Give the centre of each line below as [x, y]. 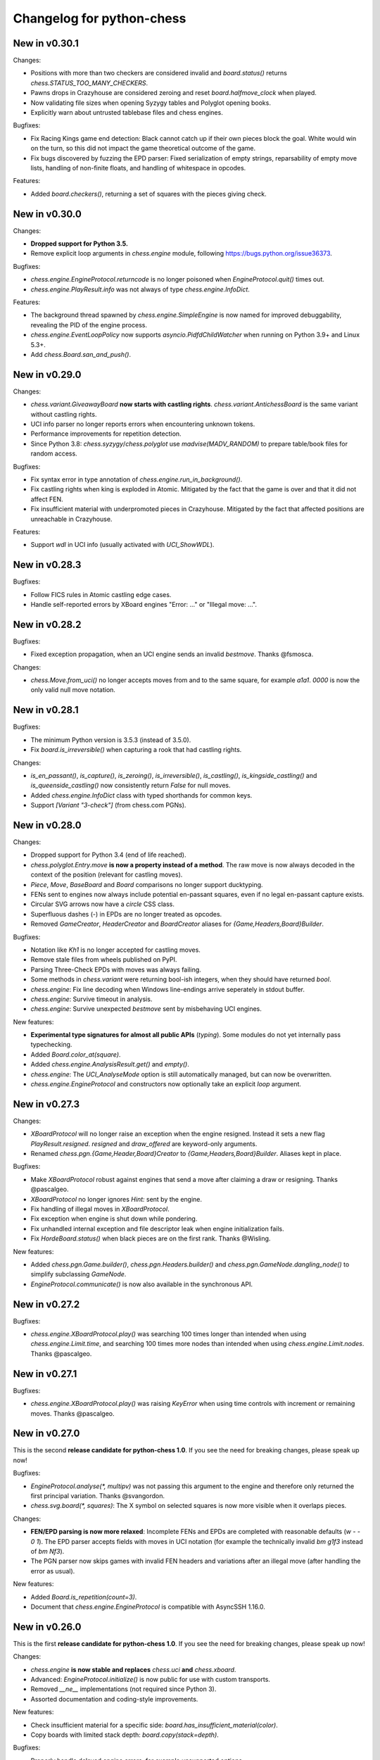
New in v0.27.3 [46, 1104]
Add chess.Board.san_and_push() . [81, 354]
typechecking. [51, 1045]
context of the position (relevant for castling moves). [107, 875]
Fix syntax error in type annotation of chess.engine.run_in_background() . [137, 479]
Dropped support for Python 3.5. [79, 244]
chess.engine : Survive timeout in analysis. [91, 999]
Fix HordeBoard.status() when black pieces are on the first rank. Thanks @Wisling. [151, 1238]
